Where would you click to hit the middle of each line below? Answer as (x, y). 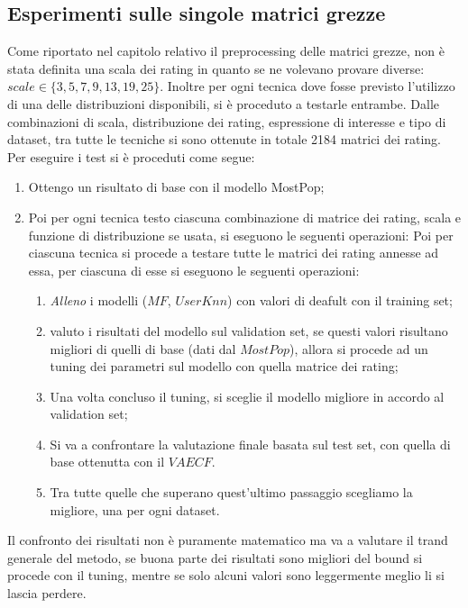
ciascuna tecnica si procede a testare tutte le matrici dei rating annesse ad (234, 253)
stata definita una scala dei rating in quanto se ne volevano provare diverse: (216, 68)
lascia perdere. (47, 593)
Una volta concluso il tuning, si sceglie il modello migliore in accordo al (247, 396)
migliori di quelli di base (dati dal (143, 348)
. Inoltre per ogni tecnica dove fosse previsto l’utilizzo (307, 86)
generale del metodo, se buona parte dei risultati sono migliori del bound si (215, 557)
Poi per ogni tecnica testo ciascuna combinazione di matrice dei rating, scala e (245, 217)
